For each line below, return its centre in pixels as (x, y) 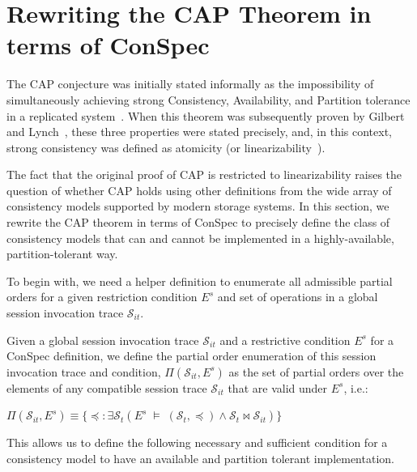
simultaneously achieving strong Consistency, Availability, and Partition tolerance (208, 99)
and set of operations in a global (298, 297)
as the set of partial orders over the (316, 371)
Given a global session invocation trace (103, 340)
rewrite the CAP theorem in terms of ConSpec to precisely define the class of (198, 222)
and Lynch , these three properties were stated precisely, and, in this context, (199, 132)
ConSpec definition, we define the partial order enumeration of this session (191, 356)
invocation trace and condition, (84, 371)
